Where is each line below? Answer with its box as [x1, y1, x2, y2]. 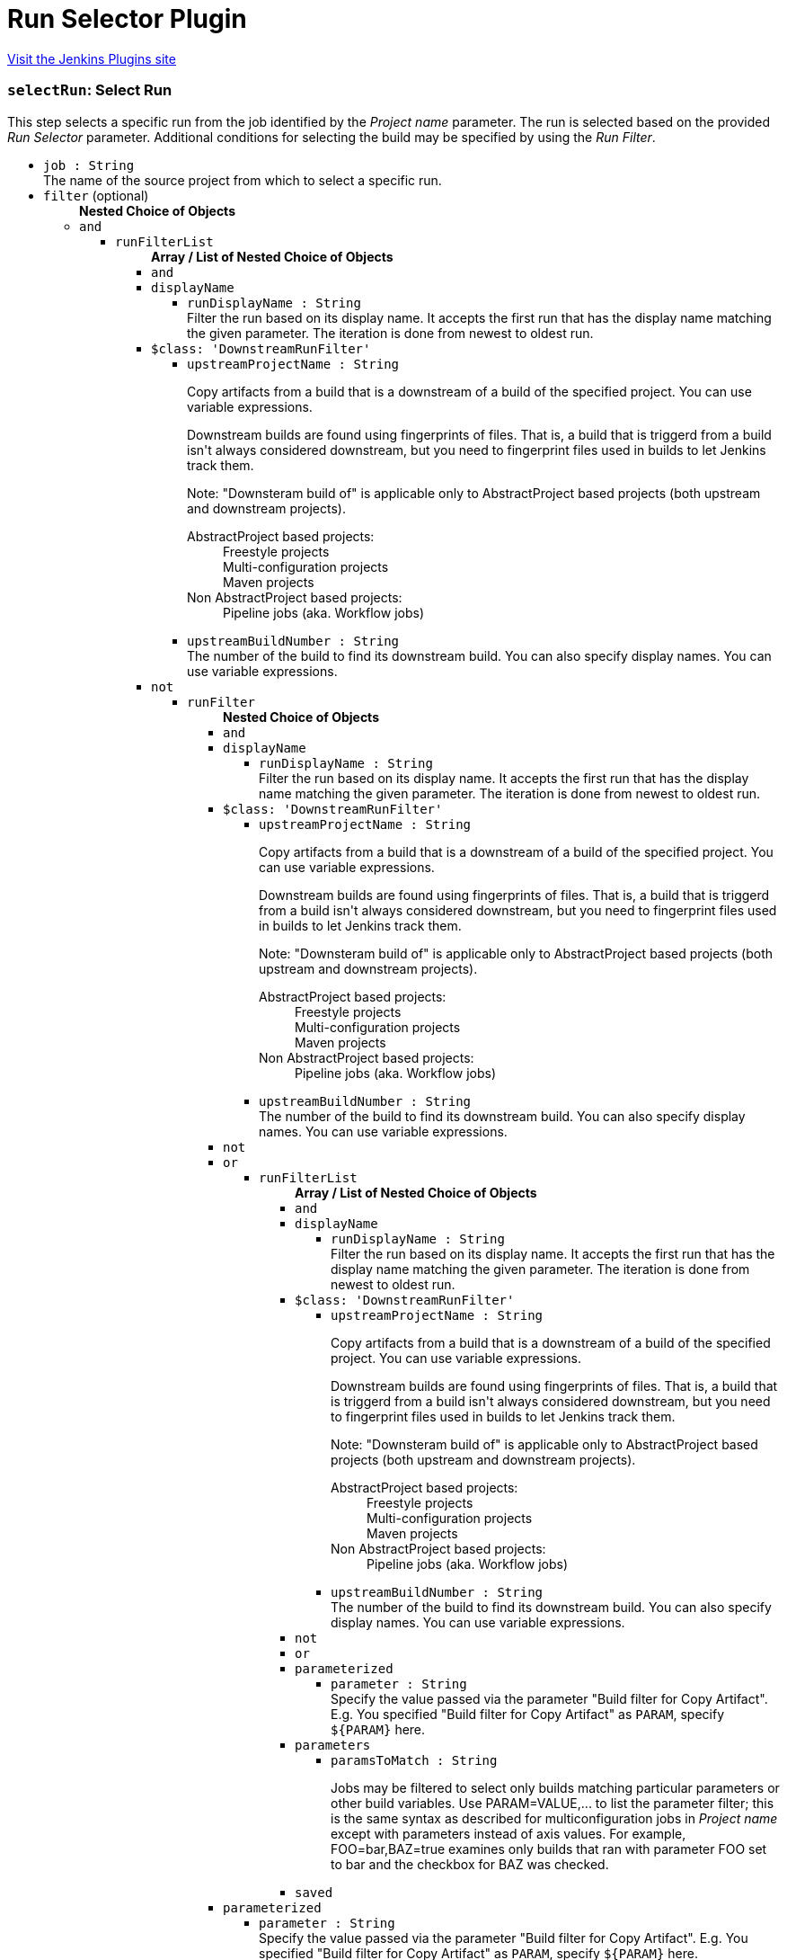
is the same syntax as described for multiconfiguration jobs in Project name [331, 1810, 778, 1826]
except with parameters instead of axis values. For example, [331, 1825, 686, 1841]
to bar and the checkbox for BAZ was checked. [331, 1856, 609, 1872]
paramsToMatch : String [331, 1752, 498, 1768]
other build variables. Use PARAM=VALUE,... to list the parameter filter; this [331, 1795, 774, 1811]
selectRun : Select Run [7, 81, 172, 100]
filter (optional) [43, 187, 149, 203]
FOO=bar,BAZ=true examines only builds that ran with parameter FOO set [331, 1840, 767, 1857]
